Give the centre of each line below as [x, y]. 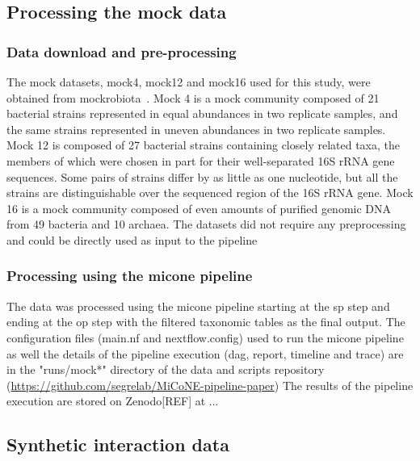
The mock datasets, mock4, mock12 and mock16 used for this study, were [189, 82]
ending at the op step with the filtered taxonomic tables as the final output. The [206, 322]
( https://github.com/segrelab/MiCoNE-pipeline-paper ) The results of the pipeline [210, 385]
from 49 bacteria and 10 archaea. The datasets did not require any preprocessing [206, 224]
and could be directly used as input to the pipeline [132, 239]
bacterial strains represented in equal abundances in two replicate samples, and [202, 113]
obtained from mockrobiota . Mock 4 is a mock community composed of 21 [193, 97]
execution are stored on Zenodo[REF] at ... [113, 401]
